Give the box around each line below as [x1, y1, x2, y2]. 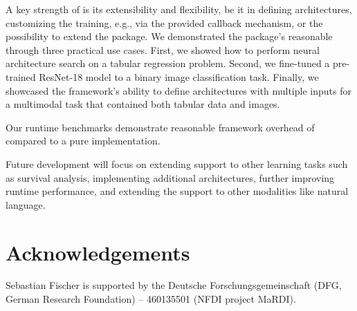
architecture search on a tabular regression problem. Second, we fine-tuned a [6, 56, 330, 70]
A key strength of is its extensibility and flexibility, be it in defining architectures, [6, 2, 352, 16]
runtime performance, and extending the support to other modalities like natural [6, 184, 349, 198]
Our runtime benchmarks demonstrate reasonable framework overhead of [6, 120, 315, 134]
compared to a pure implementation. [6, 133, 161, 148]
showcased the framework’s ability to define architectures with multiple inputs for [6, 83, 351, 97]
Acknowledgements [6, 238, 190, 266]
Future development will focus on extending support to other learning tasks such [6, 156, 348, 171]
